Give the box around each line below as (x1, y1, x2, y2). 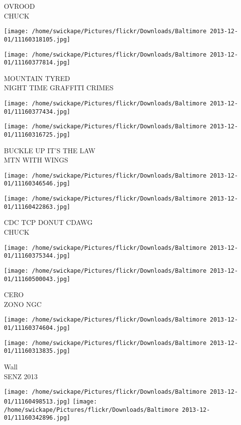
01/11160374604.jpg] (4, 324, 71, 332)
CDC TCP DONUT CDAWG (4, 217, 93, 227)
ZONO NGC (4, 299, 42, 309)
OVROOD (4, 1, 35, 11)
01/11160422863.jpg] (4, 203, 71, 210)
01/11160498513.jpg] (4, 398, 71, 405)
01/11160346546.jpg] (4, 180, 71, 187)
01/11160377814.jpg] (4, 59, 71, 66)
